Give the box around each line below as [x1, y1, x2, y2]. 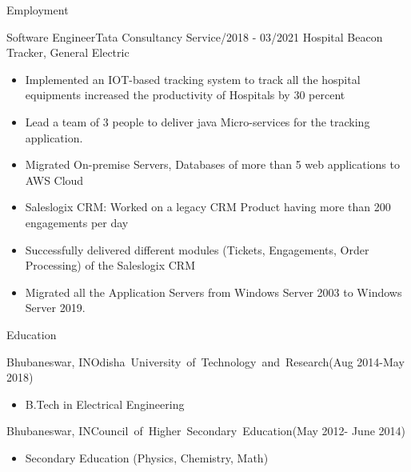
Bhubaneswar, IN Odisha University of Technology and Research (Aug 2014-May [6, 353, 405, 370]
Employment [6, 2, 69, 18]
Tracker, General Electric [6, 44, 130, 61]
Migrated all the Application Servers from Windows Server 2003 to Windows [25, 283, 402, 300]
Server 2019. [25, 299, 86, 316]
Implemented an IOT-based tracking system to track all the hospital [25, 70, 361, 87]
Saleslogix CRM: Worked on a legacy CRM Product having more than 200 [25, 198, 391, 215]
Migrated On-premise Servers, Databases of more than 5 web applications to [25, 156, 400, 173]
